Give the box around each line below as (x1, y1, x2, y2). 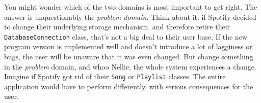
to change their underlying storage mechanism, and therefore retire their (4, 21, 230, 32)
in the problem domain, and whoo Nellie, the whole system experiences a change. (4, 61, 256, 72)
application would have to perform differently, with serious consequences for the (4, 81, 253, 91)
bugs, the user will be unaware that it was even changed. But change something (4, 51, 253, 62)
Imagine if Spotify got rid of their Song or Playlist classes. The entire (4, 71, 226, 82)
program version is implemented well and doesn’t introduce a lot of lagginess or (4, 41, 252, 52)
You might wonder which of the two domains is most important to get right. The (4, 2, 257, 12)
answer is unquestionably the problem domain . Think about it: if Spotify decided (4, 11, 256, 22)
